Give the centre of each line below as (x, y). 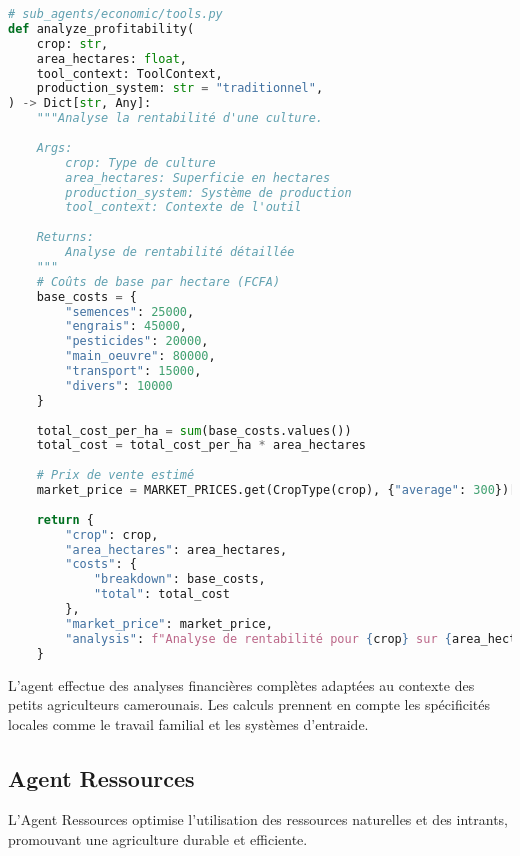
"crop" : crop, (112, 534)
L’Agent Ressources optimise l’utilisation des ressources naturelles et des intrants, (258, 819)
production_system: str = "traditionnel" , (180, 88)
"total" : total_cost (161, 594)
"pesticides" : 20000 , (137, 341)
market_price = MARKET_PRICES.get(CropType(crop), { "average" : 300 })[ (276, 490)
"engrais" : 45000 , (126, 326)
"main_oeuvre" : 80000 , (140, 356)
